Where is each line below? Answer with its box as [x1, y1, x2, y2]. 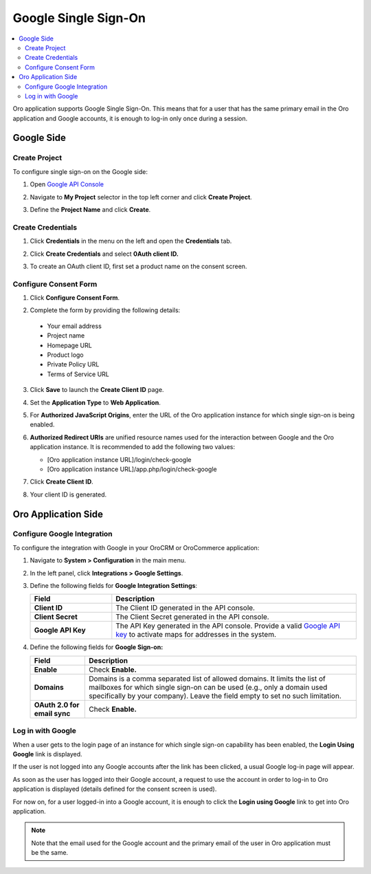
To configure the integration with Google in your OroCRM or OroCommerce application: [12, 543, 260, 551]
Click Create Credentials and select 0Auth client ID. [30, 250, 179, 258]
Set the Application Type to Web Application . [30, 398, 161, 406]
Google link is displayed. [12, 750, 82, 758]
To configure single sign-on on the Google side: [12, 167, 148, 175]
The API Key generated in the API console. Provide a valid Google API [115, 621, 340, 631]
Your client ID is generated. [30, 490, 107, 499]
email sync [34, 708, 71, 718]
